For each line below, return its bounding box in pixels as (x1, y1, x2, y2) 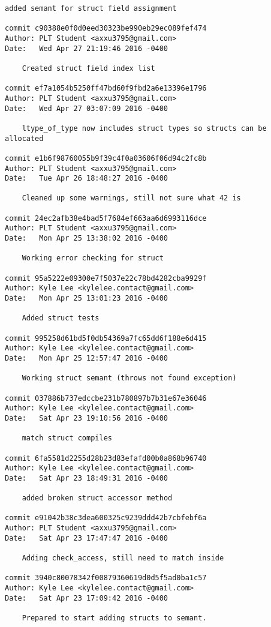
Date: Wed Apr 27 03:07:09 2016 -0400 (5, 104, 168, 113)
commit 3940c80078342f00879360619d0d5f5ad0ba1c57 (5, 574, 207, 583)
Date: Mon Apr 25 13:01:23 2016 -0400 (5, 294, 168, 303)
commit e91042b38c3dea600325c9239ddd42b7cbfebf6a (5, 514, 207, 523)
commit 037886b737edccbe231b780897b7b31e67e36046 (5, 394, 207, 403)
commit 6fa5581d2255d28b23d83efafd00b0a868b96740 (5, 454, 207, 463)
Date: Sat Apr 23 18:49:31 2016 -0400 (5, 473, 168, 482)
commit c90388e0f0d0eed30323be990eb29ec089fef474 (5, 24, 207, 33)
